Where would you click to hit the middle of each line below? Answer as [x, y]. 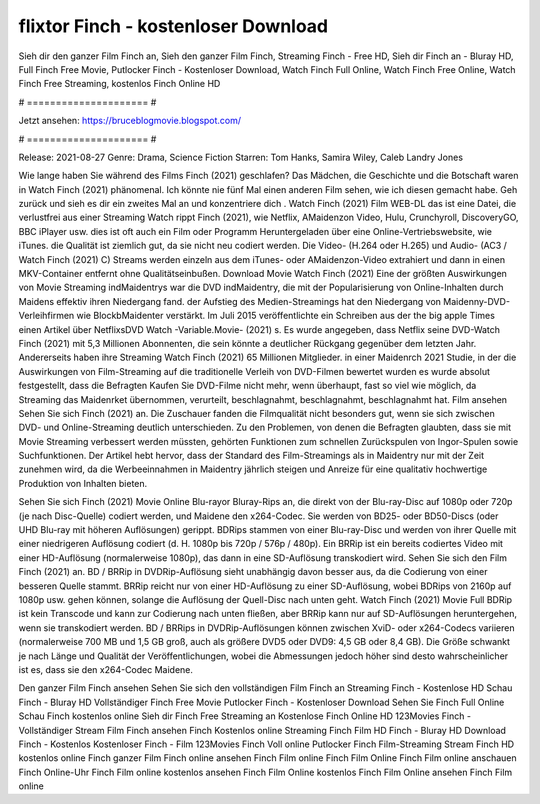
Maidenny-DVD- [476, 301]
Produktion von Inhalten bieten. [83, 483]
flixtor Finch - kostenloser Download [173, 26]
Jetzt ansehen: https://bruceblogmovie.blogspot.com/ [130, 121]
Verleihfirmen [46, 316]
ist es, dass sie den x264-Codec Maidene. [106, 669]
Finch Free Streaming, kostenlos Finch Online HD [119, 84]
